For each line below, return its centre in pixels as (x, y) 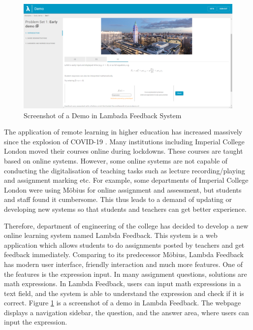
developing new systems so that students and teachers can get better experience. (125, 209)
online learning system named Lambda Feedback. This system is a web (111, 235)
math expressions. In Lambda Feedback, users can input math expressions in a (123, 283)
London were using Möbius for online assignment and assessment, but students (123, 189)
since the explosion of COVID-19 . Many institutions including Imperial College (124, 141)
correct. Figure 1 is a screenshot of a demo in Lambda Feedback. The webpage (123, 303)
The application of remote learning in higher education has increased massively (123, 132)
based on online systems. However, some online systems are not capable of (116, 160)
